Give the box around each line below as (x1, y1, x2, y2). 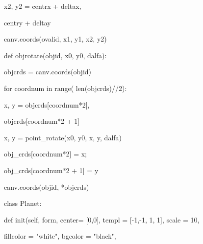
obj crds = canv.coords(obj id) (4, 67, 92, 77)
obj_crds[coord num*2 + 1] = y (4, 165, 99, 175)
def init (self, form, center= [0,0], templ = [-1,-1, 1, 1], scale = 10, (4, 214, 200, 224)
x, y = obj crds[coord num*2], (4, 99, 90, 110)
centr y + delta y (4, 17, 51, 27)
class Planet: (4, 198, 42, 208)
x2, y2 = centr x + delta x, (4, 1, 81, 11)
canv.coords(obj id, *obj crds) (4, 181, 89, 192)
